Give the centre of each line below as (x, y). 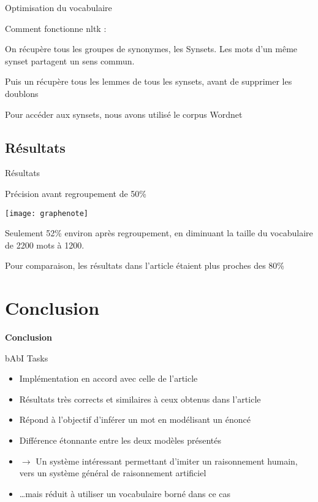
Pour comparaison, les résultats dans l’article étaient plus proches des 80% (145, 265)
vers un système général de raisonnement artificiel (113, 473)
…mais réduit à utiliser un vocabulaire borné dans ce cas (125, 493)
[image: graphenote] (47, 213)
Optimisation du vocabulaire (59, 7)
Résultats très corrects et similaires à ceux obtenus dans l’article (140, 399)
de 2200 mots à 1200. (45, 245)
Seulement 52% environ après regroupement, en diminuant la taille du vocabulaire (159, 233)
